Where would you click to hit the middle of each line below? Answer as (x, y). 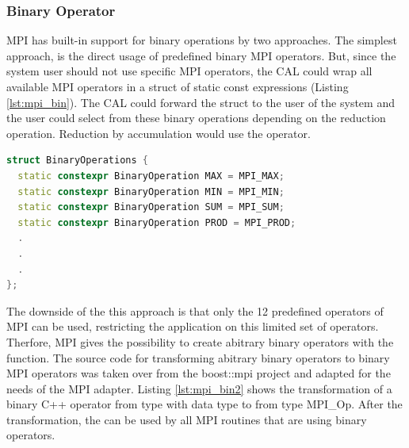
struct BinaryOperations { (77, 161)
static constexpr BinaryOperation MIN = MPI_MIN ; (151, 191)
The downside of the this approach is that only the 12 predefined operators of (195, 310)
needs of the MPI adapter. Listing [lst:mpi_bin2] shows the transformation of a (199, 388)
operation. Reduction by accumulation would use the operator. (159, 133)
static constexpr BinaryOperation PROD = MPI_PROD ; (157, 222)
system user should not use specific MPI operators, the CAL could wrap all (189, 71)
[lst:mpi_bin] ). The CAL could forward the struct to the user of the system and (201, 102)
